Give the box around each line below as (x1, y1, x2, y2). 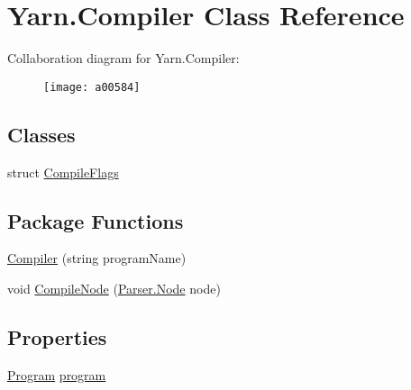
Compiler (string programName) (7, 249, 187, 268)
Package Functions (7, 206, 184, 234)
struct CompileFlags (7, 162, 119, 181)
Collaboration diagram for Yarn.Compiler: (7, 49, 240, 68)
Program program (7, 365, 106, 384)
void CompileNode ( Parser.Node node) (7, 278, 221, 297)
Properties (7, 322, 107, 350)
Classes (7, 120, 76, 148)
